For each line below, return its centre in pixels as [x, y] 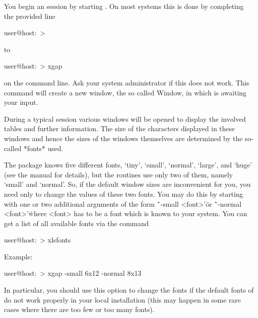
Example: [18, 256]
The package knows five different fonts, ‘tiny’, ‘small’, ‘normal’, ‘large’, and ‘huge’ [128, 165]
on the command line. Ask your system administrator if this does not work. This [127, 82]
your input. [21, 102]
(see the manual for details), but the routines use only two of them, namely [119, 174]
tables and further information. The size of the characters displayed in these [120, 128]
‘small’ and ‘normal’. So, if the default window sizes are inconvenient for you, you [127, 184]
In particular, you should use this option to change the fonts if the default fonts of [129, 290]
